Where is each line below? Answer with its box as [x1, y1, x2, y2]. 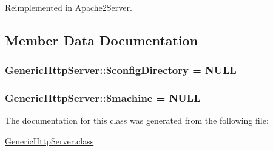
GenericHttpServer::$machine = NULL [5, 90, 201, 106]
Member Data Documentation [5, 30, 198, 49]
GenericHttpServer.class [5, 135, 94, 147]
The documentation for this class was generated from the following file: [5, 114, 269, 127]
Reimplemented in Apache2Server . [5, 1, 132, 13]
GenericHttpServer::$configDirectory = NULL [5, 62, 237, 78]
